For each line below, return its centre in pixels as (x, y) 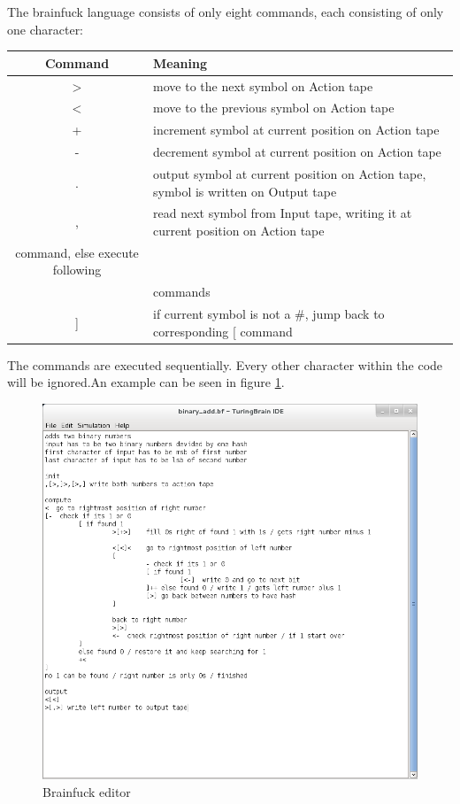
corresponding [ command (223, 331)
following (77, 270)
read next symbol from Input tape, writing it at (283, 213)
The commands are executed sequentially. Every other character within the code (225, 364)
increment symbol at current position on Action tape (296, 130)
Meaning (180, 62)
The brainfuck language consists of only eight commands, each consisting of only (226, 12)
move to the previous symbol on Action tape (274, 108)
